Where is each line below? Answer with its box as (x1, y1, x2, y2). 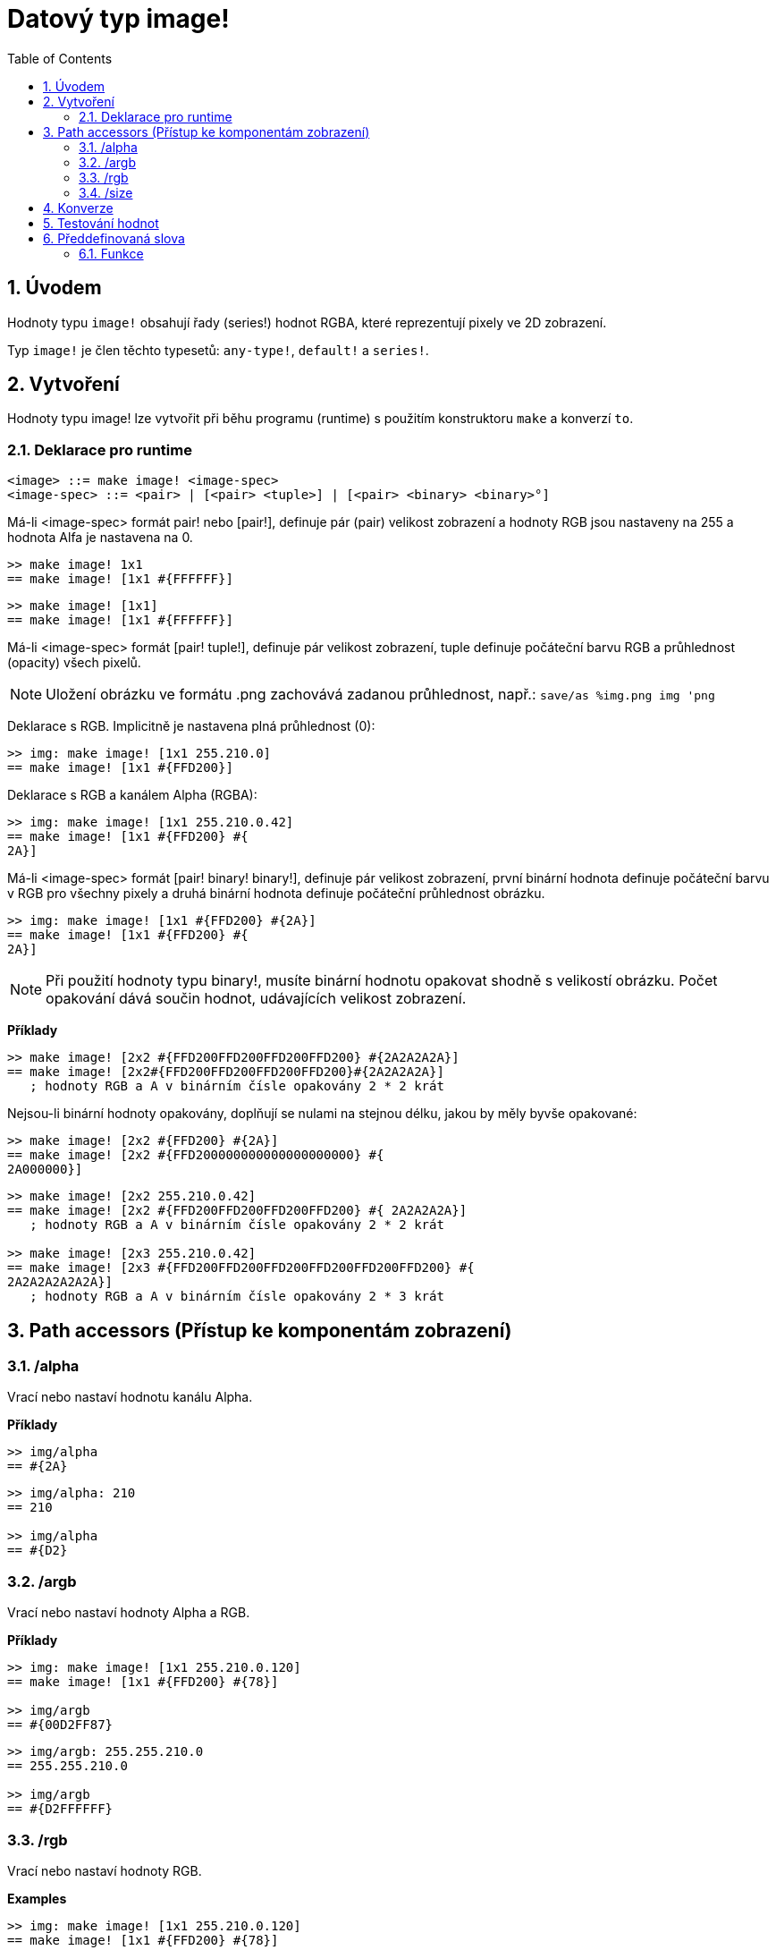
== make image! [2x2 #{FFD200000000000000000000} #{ (7, 1148, 384, 1163)
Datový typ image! (7, 4, 230, 34)
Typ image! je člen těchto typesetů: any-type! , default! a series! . (7, 342, 429, 358)
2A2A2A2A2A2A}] (7, 1275, 114, 1290)
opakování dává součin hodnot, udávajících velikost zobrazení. (46, 989, 467, 1008)
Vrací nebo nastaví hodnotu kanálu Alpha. (7, 1389, 253, 1405)
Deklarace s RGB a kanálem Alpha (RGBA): (7, 787, 257, 803)
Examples (7, 1890, 67, 1906)
